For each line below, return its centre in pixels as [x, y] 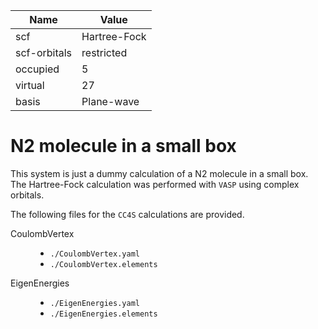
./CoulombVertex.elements [103, 264]
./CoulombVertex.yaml [94, 254]
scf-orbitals [44, 52]
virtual [30, 85]
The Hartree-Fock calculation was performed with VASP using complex [155, 184]
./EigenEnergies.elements [103, 314]
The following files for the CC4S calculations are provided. [127, 214]
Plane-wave [110, 101]
